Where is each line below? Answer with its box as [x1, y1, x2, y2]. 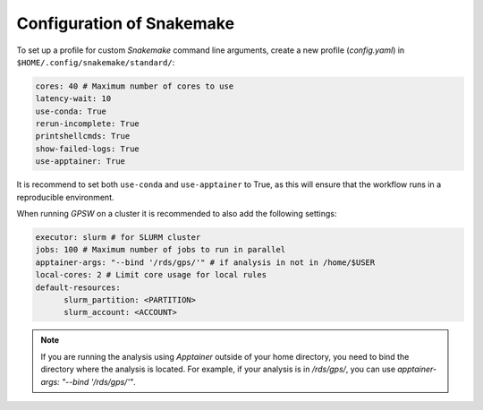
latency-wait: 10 [35, 94, 112, 104]
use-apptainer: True [35, 157, 125, 167]
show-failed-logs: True [35, 143, 140, 154]
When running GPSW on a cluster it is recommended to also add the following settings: [16, 209, 337, 219]
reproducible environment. [16, 192, 115, 202]
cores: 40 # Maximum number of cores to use [35, 81, 234, 91]
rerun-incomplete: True [35, 119, 140, 129]
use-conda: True [35, 106, 107, 116]
